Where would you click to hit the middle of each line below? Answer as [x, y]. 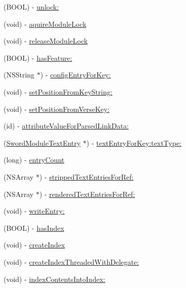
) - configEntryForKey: [76, 75]
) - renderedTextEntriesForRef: [87, 194]
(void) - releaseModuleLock [46, 41]
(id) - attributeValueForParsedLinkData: [66, 126]
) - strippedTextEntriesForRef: [86, 176]
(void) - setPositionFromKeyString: [58, 91]
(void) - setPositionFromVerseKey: [57, 109]
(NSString [19, 75]
